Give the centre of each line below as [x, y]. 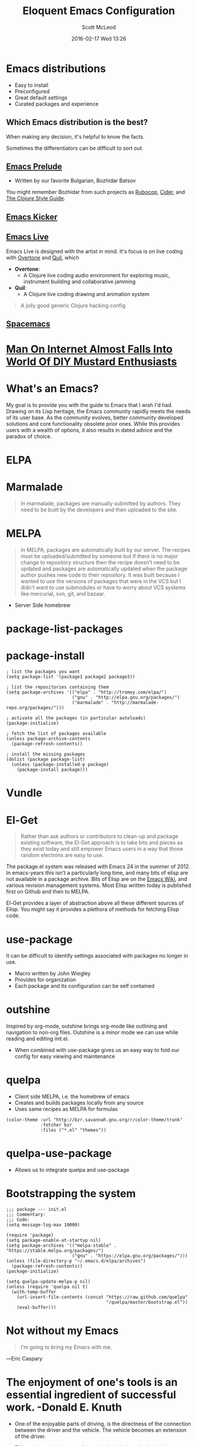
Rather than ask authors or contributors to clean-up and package [99, 836]
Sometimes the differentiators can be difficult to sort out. [75, 148]
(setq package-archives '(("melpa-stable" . [61, 1245]
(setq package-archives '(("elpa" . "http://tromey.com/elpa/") [86, 692]
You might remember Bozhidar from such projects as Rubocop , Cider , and [96, 192]
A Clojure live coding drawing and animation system [86, 294]
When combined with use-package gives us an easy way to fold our [97, 1050]
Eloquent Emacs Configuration [99, 11]
